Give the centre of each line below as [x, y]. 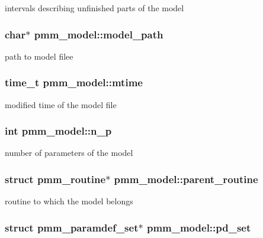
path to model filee [39, 56]
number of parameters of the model [69, 153]
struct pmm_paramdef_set [72, 227]
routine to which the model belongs [69, 201]
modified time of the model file [61, 104]
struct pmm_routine [55, 179]
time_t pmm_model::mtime [74, 82]
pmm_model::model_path [99, 34]
